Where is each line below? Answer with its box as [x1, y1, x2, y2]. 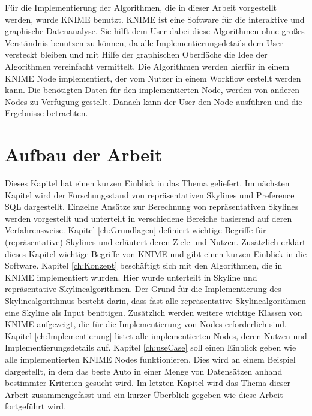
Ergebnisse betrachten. [5, 107, 88, 119]
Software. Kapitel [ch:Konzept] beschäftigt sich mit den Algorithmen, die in [5, 259, 283, 272]
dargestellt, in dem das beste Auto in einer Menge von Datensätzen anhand [5, 364, 283, 377]
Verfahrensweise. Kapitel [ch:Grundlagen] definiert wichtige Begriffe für [5, 224, 266, 236]
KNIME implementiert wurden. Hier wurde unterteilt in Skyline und [5, 270, 257, 283]
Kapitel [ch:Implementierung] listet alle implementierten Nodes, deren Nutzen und [5, 329, 307, 342]
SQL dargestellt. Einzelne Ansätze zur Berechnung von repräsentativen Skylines [5, 200, 299, 213]
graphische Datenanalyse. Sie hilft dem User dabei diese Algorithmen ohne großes [5, 25, 305, 37]
